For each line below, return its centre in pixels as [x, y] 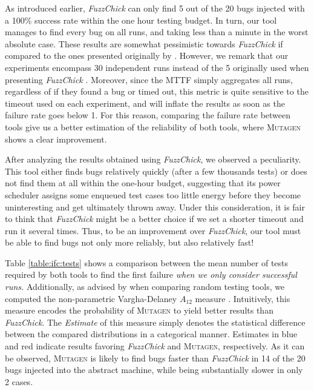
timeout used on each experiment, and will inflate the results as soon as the [145, 103]
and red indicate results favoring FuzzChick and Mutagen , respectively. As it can [155, 346]
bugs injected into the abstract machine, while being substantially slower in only [154, 370]
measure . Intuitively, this [243, 298]
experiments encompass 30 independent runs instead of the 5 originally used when [157, 67]
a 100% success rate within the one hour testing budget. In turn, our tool [141, 20]
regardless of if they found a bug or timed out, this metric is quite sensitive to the [157, 91]
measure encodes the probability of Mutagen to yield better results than [139, 310]
